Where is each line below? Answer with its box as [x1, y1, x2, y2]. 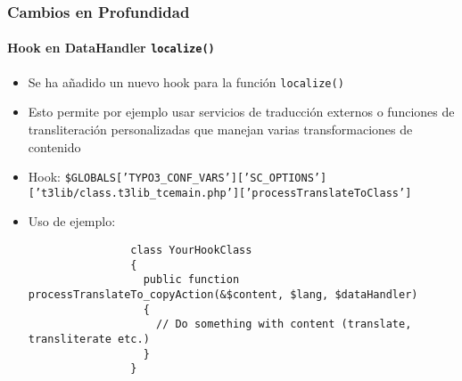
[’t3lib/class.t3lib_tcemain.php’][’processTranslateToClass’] [28, 186, 412, 199]
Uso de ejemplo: [28, 212, 116, 231]
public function [143, 273, 240, 287]
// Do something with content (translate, [155, 318, 412, 331]
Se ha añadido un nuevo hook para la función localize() [28, 72, 344, 91]
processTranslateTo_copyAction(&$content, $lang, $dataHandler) [28, 288, 418, 302]
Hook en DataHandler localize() [7, 38, 215, 57]
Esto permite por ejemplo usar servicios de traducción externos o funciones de [28, 102, 455, 121]
